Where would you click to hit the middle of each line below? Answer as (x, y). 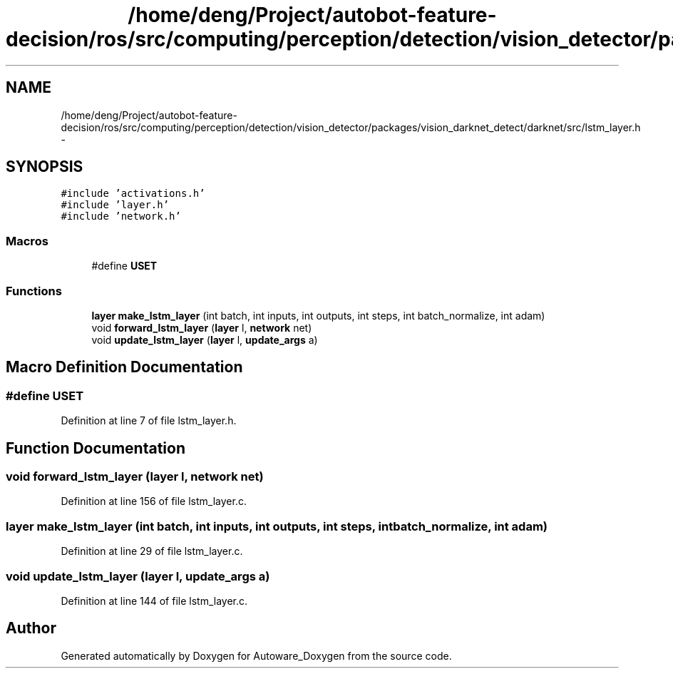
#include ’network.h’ (121, 216)
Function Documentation (96, 448)
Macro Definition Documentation (124, 367)
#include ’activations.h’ (133, 194)
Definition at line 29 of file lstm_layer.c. (152, 551)
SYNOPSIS (45, 167)
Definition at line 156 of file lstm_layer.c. (154, 501)
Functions (34, 291)
